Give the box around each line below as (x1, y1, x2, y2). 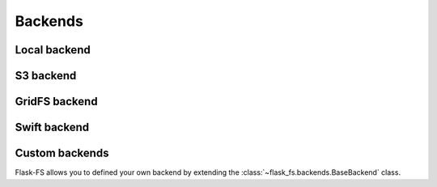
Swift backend (15, 121, 90, 134)
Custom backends (15, 147, 109, 160)
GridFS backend (15, 95, 98, 108)
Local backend (15, 43, 91, 57)
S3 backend (15, 69, 77, 83)
